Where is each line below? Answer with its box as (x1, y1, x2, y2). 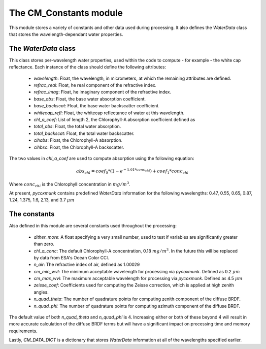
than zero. (33, 241, 55, 247)
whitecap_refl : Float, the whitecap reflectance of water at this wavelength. (33, 110, 185, 116)
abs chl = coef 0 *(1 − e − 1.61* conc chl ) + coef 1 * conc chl (76, 167, 189, 175)
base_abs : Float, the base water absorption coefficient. (33, 96, 146, 102)
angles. (33, 289, 49, 295)
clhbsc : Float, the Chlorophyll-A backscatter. (33, 144, 125, 150)
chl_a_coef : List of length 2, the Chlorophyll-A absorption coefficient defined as (33, 116, 196, 123)
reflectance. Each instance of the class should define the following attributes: (9, 64, 166, 70)
